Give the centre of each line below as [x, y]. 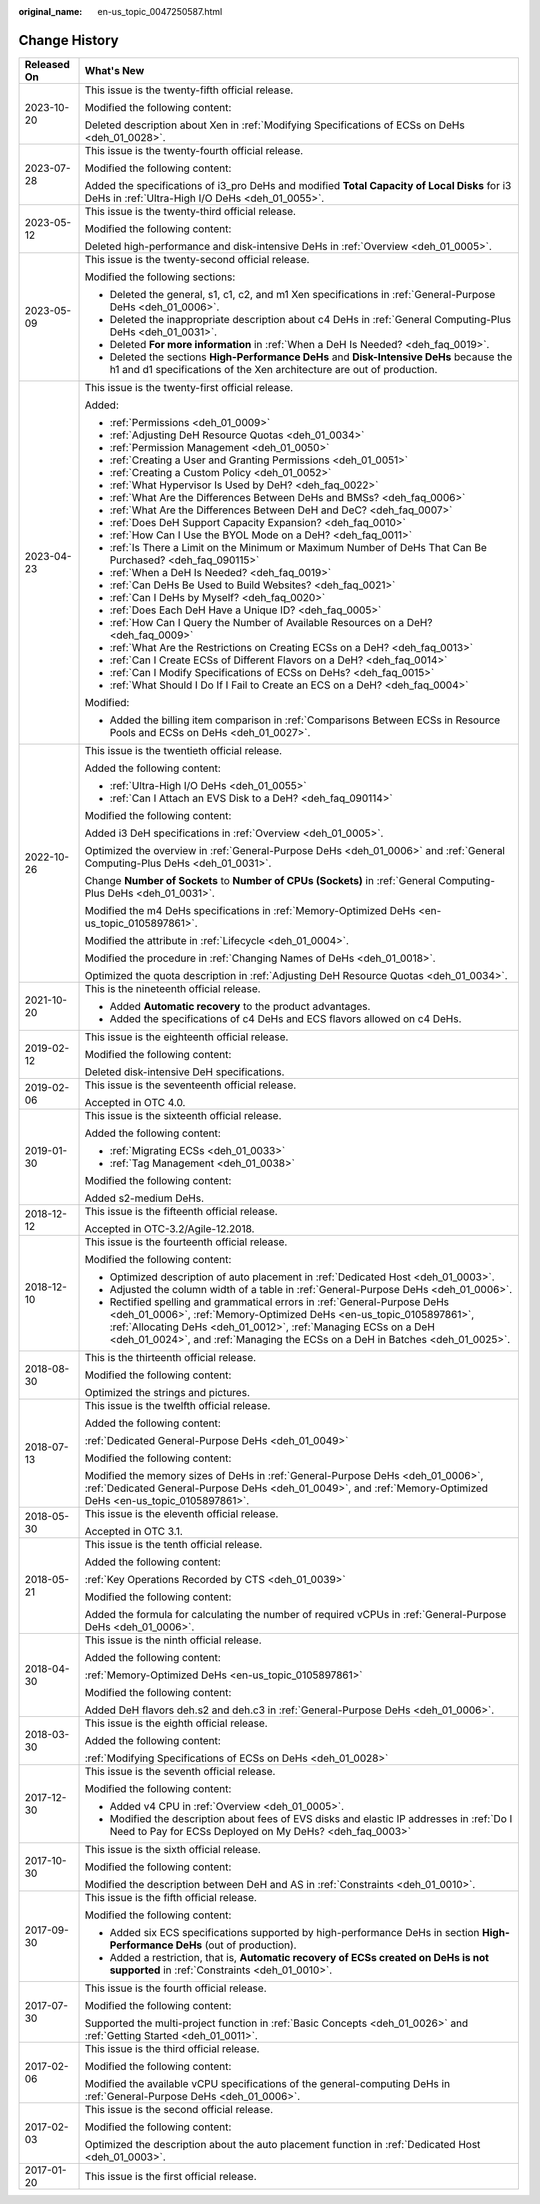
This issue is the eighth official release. [176, 1723]
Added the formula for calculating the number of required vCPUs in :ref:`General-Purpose [295, 1614]
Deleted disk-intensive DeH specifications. [184, 1072]
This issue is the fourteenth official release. [186, 1242]
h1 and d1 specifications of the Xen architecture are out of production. [273, 369]
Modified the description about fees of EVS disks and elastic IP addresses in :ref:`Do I [311, 1818]
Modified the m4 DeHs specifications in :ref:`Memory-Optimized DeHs [250, 910]
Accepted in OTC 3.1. [134, 1531]
